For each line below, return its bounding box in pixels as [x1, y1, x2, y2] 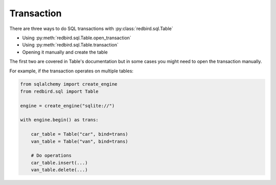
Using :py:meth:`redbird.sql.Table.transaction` [22, 42, 119, 48]
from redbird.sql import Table [20, 88, 99, 94]
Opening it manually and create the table [22, 49, 108, 55]
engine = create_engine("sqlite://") [20, 102, 115, 109]
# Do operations [31, 153, 72, 158]
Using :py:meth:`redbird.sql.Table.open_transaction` [22, 35, 131, 41]
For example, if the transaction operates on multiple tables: [9, 68, 134, 74]
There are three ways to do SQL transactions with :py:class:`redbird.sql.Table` [9, 25, 173, 32]
